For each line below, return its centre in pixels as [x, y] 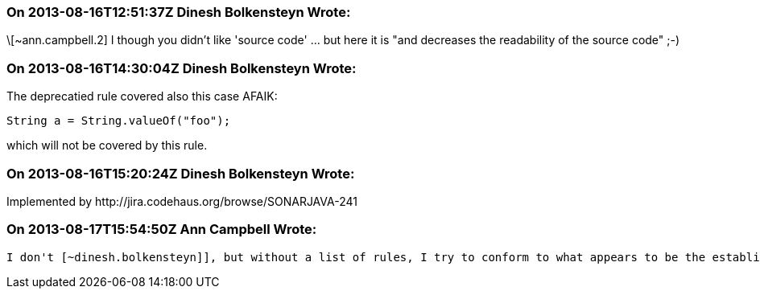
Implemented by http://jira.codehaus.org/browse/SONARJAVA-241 [182, 201]
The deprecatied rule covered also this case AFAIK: [142, 96]
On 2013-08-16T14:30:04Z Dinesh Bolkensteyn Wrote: [182, 68]
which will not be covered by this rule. [107, 145]
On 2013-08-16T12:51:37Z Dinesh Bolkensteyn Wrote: [179, 12]
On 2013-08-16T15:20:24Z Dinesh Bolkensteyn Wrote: [181, 173]
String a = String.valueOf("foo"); [119, 121]
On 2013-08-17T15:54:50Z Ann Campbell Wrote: [162, 229]
